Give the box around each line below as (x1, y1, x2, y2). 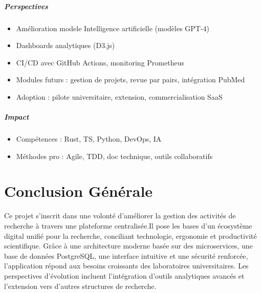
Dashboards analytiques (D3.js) (16, 40, 115, 51)
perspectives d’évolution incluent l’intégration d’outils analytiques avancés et (4, 270, 245, 281)
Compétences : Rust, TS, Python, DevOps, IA (16, 133, 162, 144)
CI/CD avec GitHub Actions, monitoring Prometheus (16, 57, 184, 67)
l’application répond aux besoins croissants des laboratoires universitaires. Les (4, 260, 249, 271)
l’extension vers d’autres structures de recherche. (4, 280, 157, 291)
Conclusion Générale (4, 181, 153, 201)
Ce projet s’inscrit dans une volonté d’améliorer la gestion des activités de (4, 210, 236, 221)
